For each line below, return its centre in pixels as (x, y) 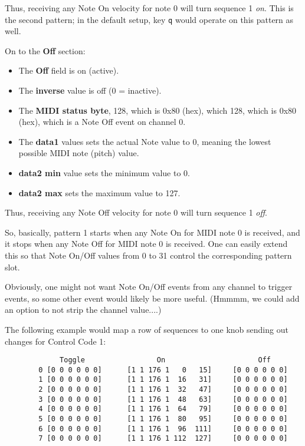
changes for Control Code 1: (55, 341)
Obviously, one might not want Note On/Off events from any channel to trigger (149, 287)
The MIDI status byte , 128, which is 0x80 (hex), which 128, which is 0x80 (158, 110)
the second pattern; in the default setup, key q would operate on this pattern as (149, 19)
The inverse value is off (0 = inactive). (90, 90)
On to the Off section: (45, 50)
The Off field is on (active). (69, 70)
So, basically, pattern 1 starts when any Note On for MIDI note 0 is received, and (152, 232)
